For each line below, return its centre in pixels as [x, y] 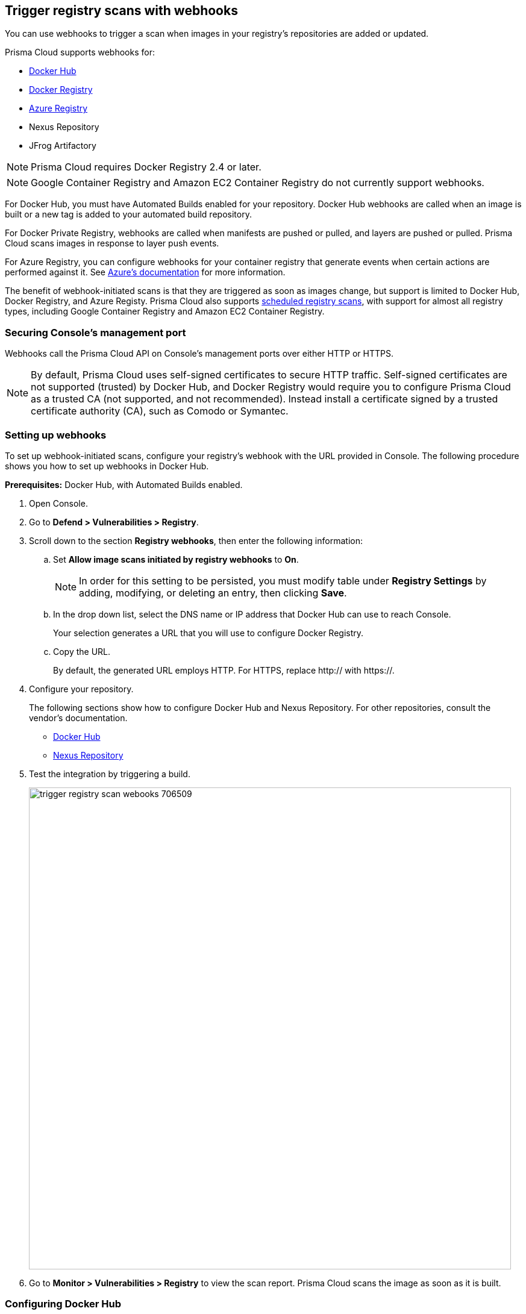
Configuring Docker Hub [63, 1304]
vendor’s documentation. [78, 718]
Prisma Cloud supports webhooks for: [80, 52]
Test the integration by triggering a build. [110, 774]
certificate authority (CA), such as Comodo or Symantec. [160, 411]
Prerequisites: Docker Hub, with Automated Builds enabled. [124, 484]
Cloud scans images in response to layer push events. [112, 243]
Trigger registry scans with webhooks [121, 11]
